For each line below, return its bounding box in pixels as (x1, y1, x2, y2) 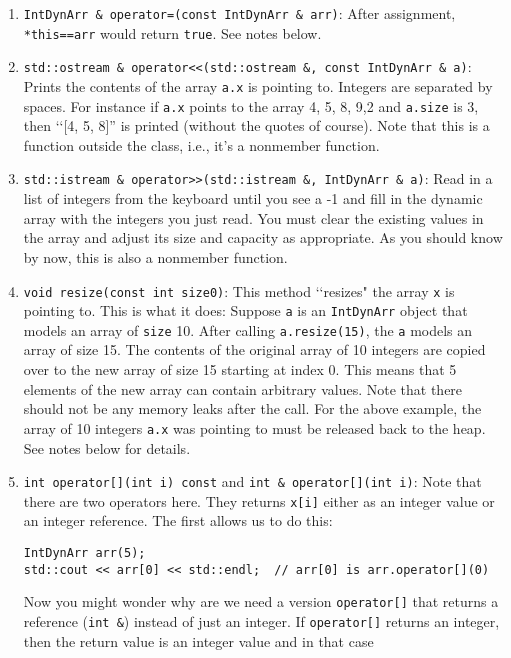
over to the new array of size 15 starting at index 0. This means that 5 (23, 359, 457, 380)
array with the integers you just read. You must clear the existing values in (23, 207, 484, 228)
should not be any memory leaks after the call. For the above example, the (23, 398, 482, 419)
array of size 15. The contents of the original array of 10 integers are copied (23, 339, 486, 360)
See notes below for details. (23, 437, 191, 458)
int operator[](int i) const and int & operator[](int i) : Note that (23, 471, 482, 492)
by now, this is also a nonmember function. (23, 246, 288, 267)
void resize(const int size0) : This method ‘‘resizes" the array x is (23, 280, 455, 301)
